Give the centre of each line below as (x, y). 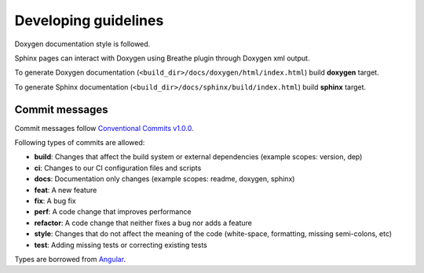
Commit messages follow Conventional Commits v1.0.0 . (104, 128)
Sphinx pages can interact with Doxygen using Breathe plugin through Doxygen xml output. (162, 58)
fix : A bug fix (55, 201)
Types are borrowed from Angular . (70, 259)
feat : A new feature (66, 190)
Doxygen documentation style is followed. (82, 44)
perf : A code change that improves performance (113, 212)
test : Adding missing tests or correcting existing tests (121, 245)
